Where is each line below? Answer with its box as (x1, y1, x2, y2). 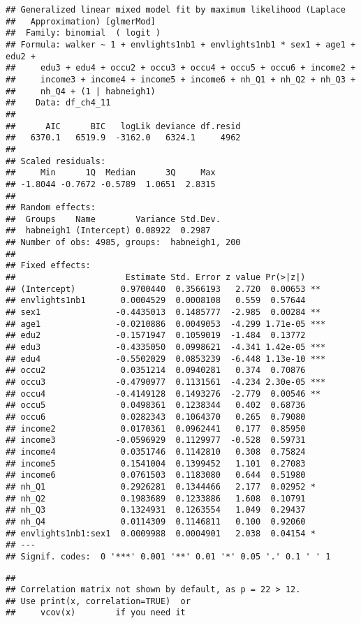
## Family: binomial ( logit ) (6, 28, 161, 38)
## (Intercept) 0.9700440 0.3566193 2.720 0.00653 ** (6, 284, 321, 294)
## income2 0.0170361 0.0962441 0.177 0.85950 (6, 423, 306, 434)
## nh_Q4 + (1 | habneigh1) (6, 86, 156, 96)
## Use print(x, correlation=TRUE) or (6, 596, 191, 606)
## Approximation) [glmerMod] (6, 16, 156, 27)
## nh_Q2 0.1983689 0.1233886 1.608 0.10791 (6, 493, 306, 504)
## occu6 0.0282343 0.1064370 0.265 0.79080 (6, 411, 306, 422)
